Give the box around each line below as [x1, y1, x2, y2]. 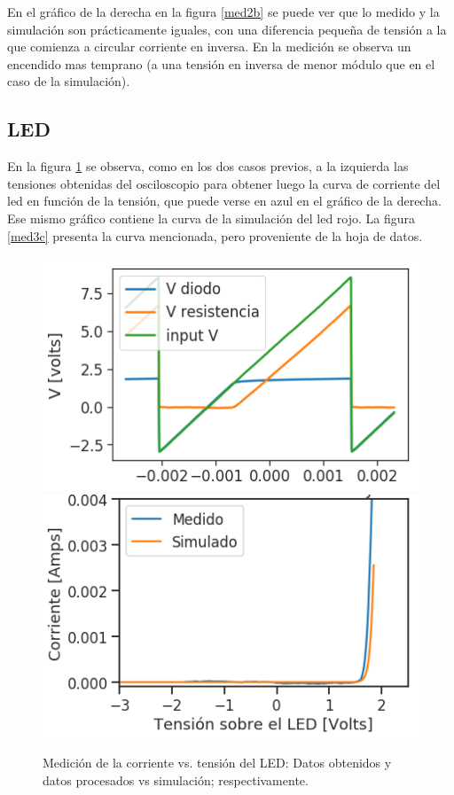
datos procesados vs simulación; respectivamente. [43, 770, 309, 789]
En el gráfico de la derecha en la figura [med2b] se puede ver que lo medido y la [7, 3, 440, 20]
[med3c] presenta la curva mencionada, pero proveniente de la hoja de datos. [7, 226, 423, 245]
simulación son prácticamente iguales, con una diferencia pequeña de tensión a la [7, 19, 447, 38]
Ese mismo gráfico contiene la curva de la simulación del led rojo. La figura [7, 208, 416, 227]
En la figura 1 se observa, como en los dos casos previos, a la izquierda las [7, 157, 409, 175]
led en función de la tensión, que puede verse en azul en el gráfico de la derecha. [7, 191, 442, 210]
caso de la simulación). [7, 72, 130, 90]
